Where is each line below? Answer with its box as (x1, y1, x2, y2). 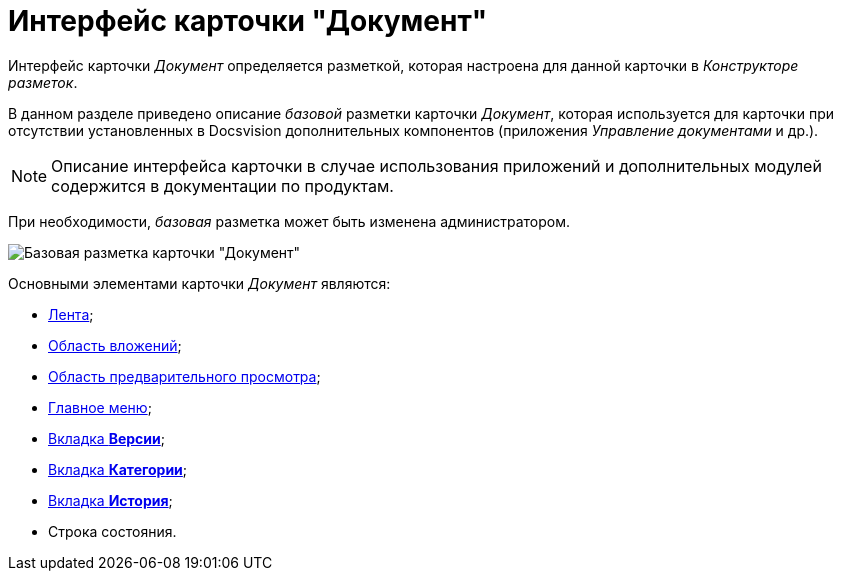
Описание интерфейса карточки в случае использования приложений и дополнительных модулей (51, 155, 822, 176)
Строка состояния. (48, 522, 177, 540)
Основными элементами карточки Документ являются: (8, 274, 391, 292)
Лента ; (48, 305, 94, 323)
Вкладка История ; (48, 491, 173, 509)
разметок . (8, 73, 78, 91)
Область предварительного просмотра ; (48, 367, 321, 385)
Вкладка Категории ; (48, 460, 188, 478)
